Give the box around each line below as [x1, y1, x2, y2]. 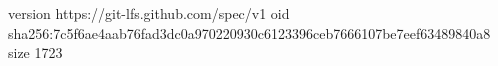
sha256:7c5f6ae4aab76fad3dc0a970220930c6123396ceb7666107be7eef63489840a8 [8, 22, 491, 43]
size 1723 [8, 42, 63, 63]
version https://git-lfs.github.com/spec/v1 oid [8, 3, 290, 23]
